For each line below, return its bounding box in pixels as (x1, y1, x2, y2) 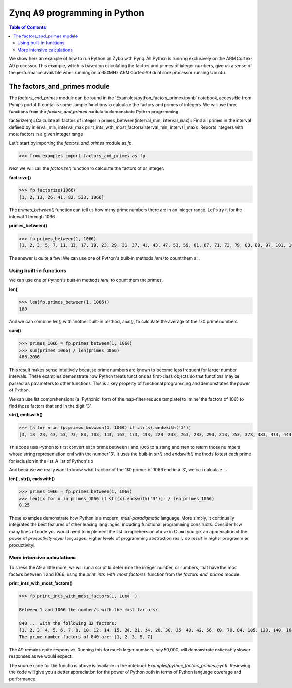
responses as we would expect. (9, 653, 73, 659)
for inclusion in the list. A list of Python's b (9, 458, 93, 464)
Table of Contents (9, 24, 46, 30)
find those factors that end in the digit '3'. (9, 403, 92, 409)
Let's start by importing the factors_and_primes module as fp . (9, 140, 133, 146)
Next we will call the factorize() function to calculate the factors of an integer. (9, 166, 164, 171)
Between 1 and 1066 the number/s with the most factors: (19, 607, 158, 613)
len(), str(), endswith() (9, 476, 55, 482)
